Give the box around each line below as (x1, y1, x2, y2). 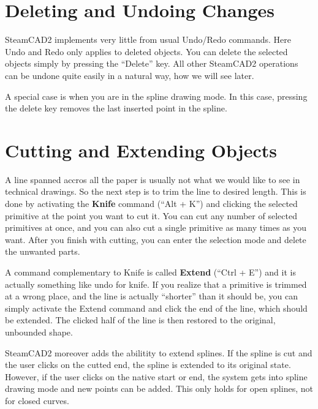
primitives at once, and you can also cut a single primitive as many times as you (5, 221, 307, 234)
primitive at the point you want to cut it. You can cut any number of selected (5, 209, 297, 222)
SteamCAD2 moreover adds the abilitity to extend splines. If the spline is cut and (5, 346, 312, 359)
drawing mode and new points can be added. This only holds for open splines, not (5, 382, 313, 395)
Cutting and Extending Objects (5, 137, 277, 162)
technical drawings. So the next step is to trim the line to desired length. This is (5, 185, 306, 198)
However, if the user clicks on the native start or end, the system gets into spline (5, 370, 308, 383)
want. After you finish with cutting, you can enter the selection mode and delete (5, 233, 306, 246)
